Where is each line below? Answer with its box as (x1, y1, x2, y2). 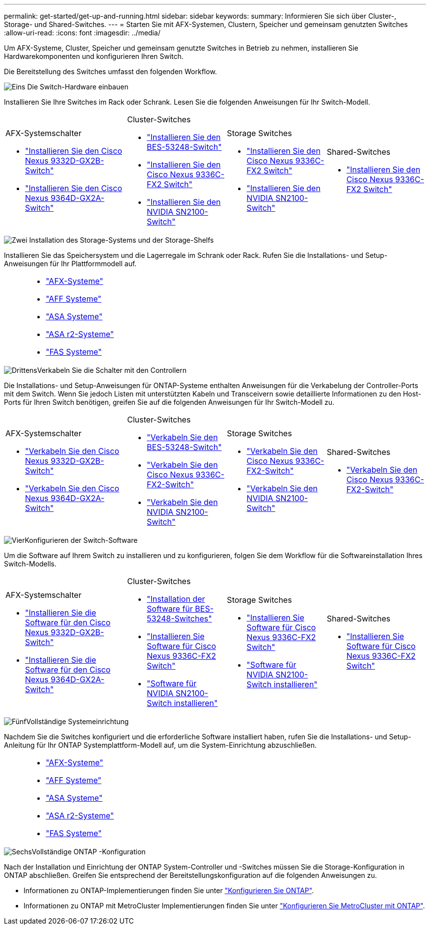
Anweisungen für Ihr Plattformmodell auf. (4, 259, 137, 268)
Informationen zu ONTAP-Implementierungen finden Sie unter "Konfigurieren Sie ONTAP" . (24, 886, 314, 895)
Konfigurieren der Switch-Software (25, 536, 138, 544)
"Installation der (147, 594, 205, 604)
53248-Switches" (147, 614, 212, 623)
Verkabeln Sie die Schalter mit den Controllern (37, 366, 187, 374)
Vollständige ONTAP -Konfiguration (31, 847, 146, 856)
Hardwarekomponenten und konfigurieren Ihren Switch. (4, 52, 184, 60)
